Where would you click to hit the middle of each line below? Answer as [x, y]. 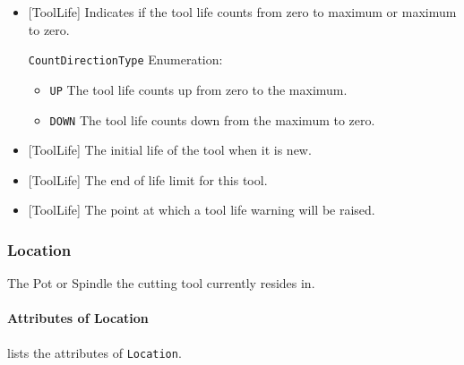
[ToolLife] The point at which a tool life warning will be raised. [202, 210]
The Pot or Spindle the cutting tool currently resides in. [161, 283]
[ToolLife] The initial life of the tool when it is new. [170, 150]
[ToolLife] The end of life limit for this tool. [148, 179]
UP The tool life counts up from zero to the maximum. [198, 89]
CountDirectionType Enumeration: [125, 59]
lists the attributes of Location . [95, 352]
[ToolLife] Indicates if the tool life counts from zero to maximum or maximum [242, 12]
